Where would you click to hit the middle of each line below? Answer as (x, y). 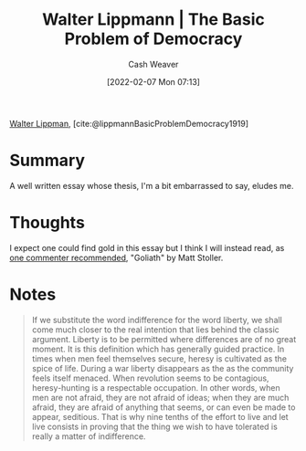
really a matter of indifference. (89, 436)
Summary (47, 161)
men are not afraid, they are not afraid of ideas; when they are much (160, 397)
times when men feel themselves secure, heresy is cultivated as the (159, 358)
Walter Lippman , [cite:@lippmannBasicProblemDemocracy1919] (129, 123)
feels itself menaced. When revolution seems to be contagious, (150, 378)
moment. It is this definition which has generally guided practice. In (158, 349)
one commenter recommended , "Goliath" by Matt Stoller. (116, 257)
